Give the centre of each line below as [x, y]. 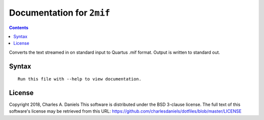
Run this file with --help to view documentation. [80, 79]
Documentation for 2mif [59, 13]
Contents [19, 27]
